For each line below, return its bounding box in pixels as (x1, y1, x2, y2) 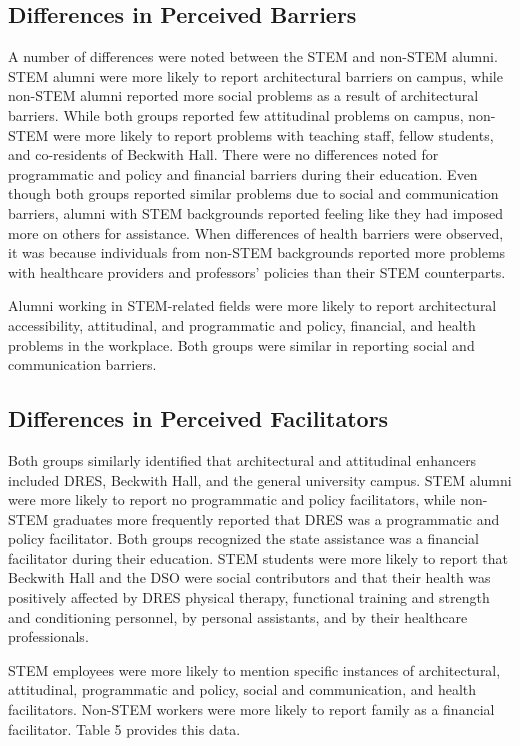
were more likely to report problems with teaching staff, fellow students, (52, 124, 494, 145)
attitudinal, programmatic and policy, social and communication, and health (8, 679, 477, 700)
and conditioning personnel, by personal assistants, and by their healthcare (8, 606, 468, 627)
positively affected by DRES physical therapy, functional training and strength (8, 587, 490, 608)
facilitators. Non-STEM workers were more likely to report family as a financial (8, 699, 495, 720)
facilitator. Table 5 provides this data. (8, 718, 241, 739)
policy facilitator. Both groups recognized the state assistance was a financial (8, 528, 479, 549)
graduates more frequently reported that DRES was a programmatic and (52, 508, 500, 529)
